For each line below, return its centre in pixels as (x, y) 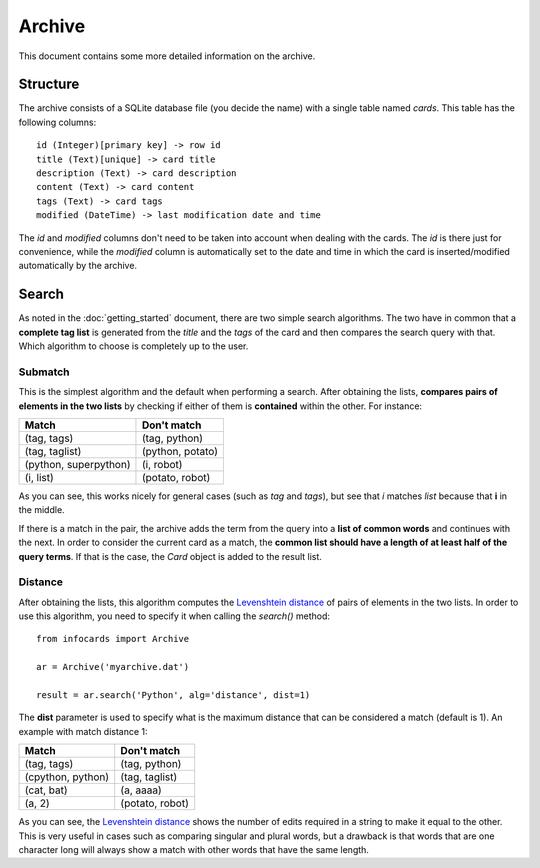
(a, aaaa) (141, 790)
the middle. (41, 510)
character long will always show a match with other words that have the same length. (194, 849)
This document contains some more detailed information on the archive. (167, 56)
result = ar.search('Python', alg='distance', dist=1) (173, 695)
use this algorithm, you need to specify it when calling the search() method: (174, 616)
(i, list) (39, 477)
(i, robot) (162, 464)
